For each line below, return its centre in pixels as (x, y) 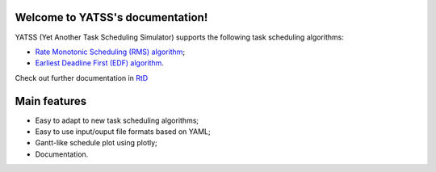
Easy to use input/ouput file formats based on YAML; (123, 131)
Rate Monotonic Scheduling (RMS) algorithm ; (110, 52)
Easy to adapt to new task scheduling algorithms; (117, 120)
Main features (51, 101)
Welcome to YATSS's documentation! (111, 17)
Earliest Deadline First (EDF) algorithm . (100, 63)
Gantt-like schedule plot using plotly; (96, 143)
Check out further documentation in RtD (82, 78)
